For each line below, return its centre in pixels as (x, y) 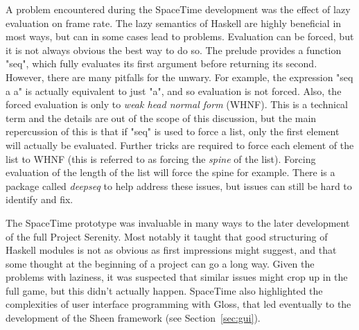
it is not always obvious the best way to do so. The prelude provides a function (174, 50)
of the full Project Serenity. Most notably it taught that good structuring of (167, 236)
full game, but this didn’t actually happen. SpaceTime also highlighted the (164, 290)
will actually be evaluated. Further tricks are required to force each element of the (180, 145)
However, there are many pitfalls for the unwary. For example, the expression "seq (179, 77)
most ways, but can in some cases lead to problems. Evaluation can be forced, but (180, 36)
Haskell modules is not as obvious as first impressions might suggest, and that (171, 250)
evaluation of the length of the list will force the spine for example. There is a (170, 172)
